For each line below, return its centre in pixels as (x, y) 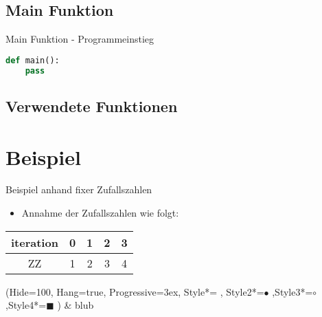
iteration (35, 242)
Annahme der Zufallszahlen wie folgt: (100, 213)
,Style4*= (26, 305)
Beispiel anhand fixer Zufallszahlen (79, 189)
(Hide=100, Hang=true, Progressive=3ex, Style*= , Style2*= (135, 291)
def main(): (33, 60)
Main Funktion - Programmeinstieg (80, 39)
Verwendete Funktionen (92, 106)
